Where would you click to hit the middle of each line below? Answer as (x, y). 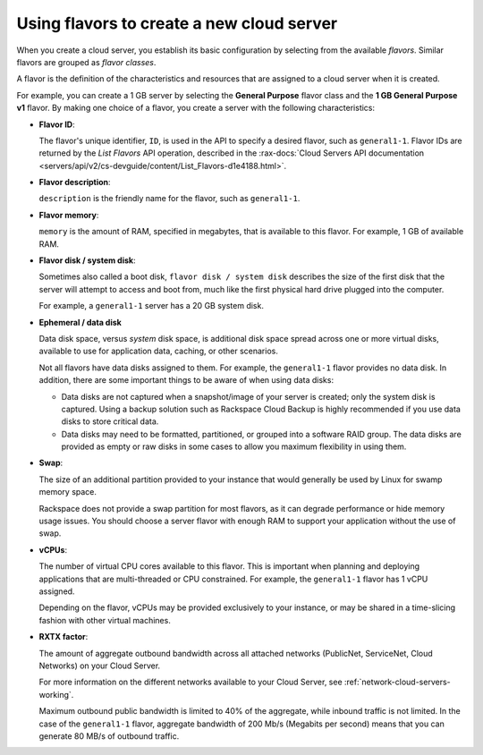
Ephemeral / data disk (80, 322)
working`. (56, 694)
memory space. (68, 492)
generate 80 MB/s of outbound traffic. (109, 736)
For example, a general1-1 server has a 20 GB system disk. (151, 306)
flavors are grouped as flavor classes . (86, 62)
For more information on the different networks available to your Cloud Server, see (191, 682)
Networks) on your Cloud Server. (100, 666)
